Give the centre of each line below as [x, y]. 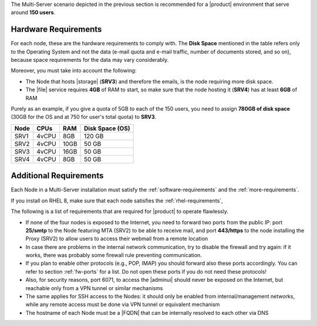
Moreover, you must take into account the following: [74, 71]
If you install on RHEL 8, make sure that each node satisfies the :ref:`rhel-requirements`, [117, 201]
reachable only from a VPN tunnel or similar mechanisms [94, 288]
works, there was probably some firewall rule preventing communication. [114, 255]
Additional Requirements [57, 176]
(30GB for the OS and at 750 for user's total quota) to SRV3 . [84, 117]
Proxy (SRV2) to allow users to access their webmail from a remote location [117, 239]
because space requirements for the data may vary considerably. [90, 60]
